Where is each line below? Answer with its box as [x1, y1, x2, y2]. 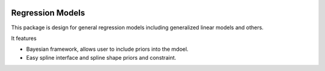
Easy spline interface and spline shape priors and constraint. [26, 54, 177, 61]
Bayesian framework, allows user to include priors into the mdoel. [26, 45, 189, 53]
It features [11, 35, 37, 42]
